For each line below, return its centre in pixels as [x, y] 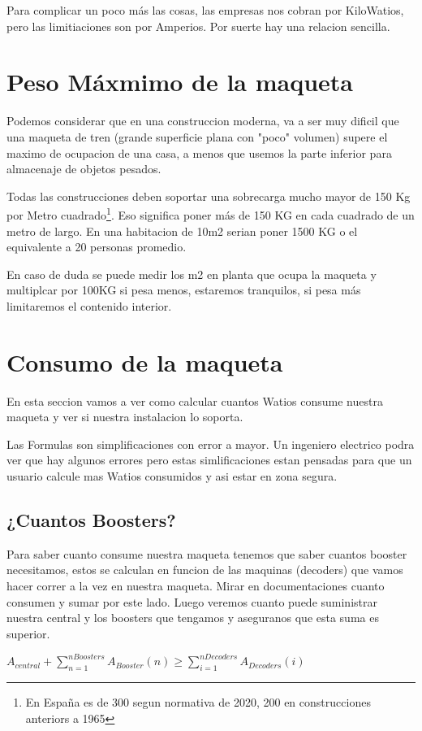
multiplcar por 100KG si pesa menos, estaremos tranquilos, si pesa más [184, 290]
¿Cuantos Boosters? [91, 519]
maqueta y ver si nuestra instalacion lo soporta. [125, 417]
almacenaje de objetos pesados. [84, 169]
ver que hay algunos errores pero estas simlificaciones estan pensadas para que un [209, 460]
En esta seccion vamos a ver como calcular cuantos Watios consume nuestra [195, 400]
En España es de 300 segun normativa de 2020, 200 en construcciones [198, 702]
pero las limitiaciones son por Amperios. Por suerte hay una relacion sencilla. [198, 26]
